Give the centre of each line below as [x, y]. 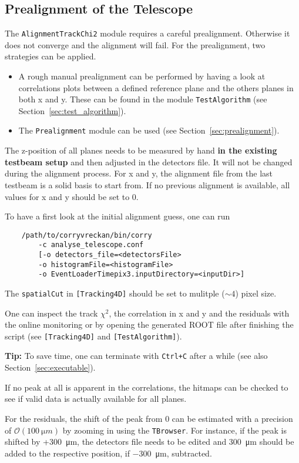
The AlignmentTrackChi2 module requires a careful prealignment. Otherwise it [147, 33]
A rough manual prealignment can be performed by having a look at [142, 76]
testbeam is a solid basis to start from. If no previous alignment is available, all [147, 184]
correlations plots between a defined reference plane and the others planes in [156, 87]
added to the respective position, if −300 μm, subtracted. [108, 453]
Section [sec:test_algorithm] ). [72, 110]
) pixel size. [256, 293]
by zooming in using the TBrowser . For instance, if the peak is [175, 430]
